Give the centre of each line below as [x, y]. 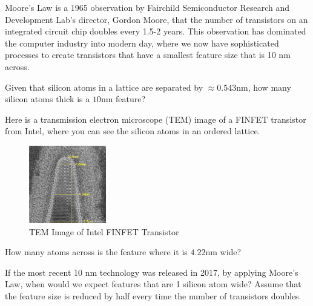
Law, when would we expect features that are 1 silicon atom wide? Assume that [153, 284]
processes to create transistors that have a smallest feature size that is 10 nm [148, 55]
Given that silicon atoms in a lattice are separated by [104, 87]
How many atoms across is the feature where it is [96, 252]
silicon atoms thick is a [48, 99]
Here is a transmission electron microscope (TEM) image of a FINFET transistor [156, 119]
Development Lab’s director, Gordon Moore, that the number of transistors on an [156, 19]
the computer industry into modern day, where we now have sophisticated [142, 43]
